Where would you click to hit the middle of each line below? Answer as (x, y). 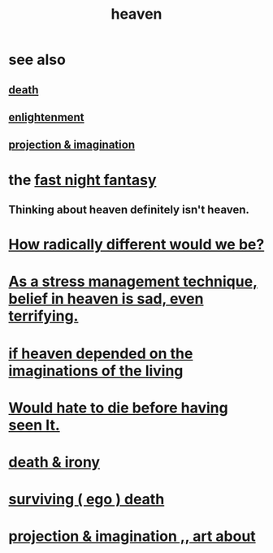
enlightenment (46, 117)
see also (37, 60)
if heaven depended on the (101, 353)
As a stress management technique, (133, 282)
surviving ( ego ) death (87, 499)
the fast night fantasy (82, 180)
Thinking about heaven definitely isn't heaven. (129, 209)
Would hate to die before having (119, 408)
